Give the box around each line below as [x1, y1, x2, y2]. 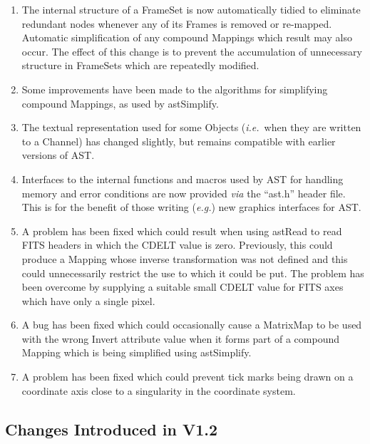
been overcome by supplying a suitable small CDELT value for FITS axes [21, 279, 344, 294]
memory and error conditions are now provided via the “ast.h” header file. [21, 185, 346, 200]
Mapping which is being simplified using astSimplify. [21, 345, 252, 360]
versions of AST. [21, 148, 95, 162]
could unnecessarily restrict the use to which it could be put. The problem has [21, 265, 364, 280]
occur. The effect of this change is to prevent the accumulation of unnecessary [21, 43, 362, 58]
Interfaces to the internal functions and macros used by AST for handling [21, 171, 344, 186]
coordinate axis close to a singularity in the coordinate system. [21, 383, 296, 398]
